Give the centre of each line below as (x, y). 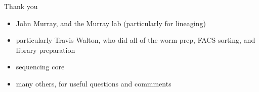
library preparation (46, 50)
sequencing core (40, 67)
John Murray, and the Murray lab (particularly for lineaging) (111, 23)
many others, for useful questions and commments (94, 83)
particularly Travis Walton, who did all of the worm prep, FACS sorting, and (136, 40)
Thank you (21, 6)
